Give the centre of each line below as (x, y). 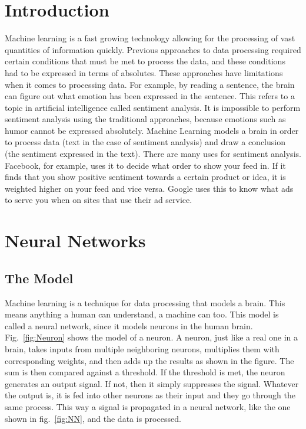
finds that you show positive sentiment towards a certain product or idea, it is (145, 177)
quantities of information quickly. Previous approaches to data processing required (153, 49)
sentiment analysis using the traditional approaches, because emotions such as (145, 119)
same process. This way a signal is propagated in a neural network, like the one (148, 406)
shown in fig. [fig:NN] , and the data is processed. (93, 418)
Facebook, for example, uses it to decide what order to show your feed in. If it (145, 165)
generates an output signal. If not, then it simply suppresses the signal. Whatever (152, 383)
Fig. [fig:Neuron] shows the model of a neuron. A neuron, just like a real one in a (152, 337)
